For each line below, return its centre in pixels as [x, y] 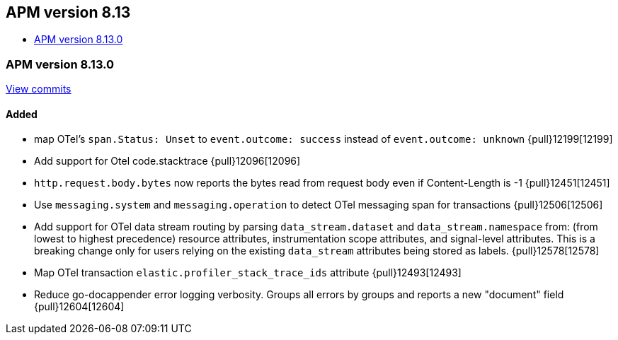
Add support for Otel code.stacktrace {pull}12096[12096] [167, 161]
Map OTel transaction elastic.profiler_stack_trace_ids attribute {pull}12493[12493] [248, 273]
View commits [39, 89]
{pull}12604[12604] [79, 307]
